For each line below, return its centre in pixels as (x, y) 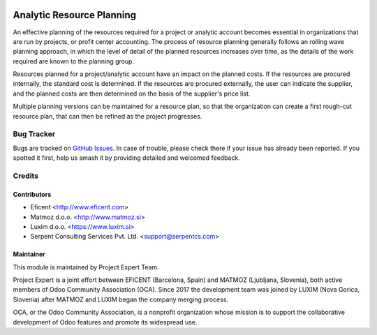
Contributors (32, 194)
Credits (25, 176)
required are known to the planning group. (74, 61)
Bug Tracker (34, 134)
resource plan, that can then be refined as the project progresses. (108, 116)
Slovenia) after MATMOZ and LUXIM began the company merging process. (120, 299)
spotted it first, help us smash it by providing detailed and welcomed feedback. (126, 158)
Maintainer (29, 254)
